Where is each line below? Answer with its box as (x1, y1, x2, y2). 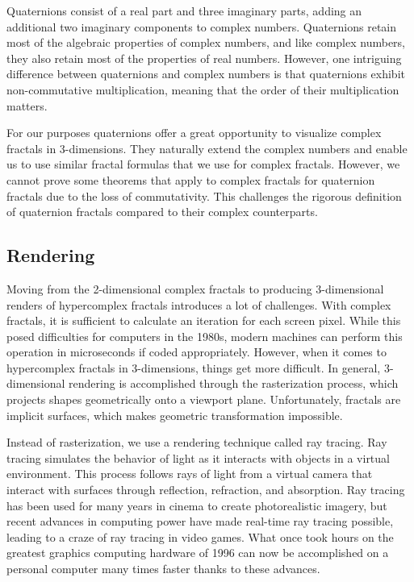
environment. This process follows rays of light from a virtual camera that (6, 465, 373, 482)
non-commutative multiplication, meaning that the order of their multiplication (6, 81, 399, 98)
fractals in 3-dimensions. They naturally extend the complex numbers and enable (6, 139, 408, 156)
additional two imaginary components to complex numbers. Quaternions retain (6, 18, 397, 35)
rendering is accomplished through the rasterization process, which (69, 375, 399, 392)
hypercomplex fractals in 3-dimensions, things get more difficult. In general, (6, 359, 381, 376)
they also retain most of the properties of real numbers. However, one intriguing (6, 49, 402, 66)
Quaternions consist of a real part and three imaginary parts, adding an (6, 2, 362, 19)
